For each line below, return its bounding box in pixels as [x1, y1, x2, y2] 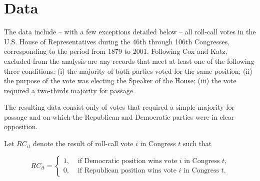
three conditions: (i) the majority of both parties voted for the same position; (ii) [4, 65, 252, 76]
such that [183, 138, 212, 149]
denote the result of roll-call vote [33, 138, 133, 149]
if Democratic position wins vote [77, 158, 177, 165]
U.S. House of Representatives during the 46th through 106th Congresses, [4, 36, 230, 46]
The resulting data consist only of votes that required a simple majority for [4, 102, 235, 112]
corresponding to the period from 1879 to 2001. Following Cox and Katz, [4, 46, 227, 56]
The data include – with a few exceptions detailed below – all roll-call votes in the [4, 26, 256, 37]
